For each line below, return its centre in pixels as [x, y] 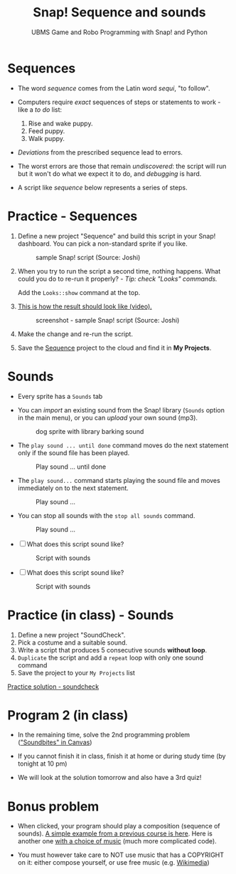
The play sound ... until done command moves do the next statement [123, 445]
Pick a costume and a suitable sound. [73, 643]
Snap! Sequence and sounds [119, 12]
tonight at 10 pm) [42, 764]
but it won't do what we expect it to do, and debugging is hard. [109, 173]
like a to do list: [40, 109]
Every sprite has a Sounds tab [60, 396]
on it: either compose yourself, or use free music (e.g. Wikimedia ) [113, 863]
